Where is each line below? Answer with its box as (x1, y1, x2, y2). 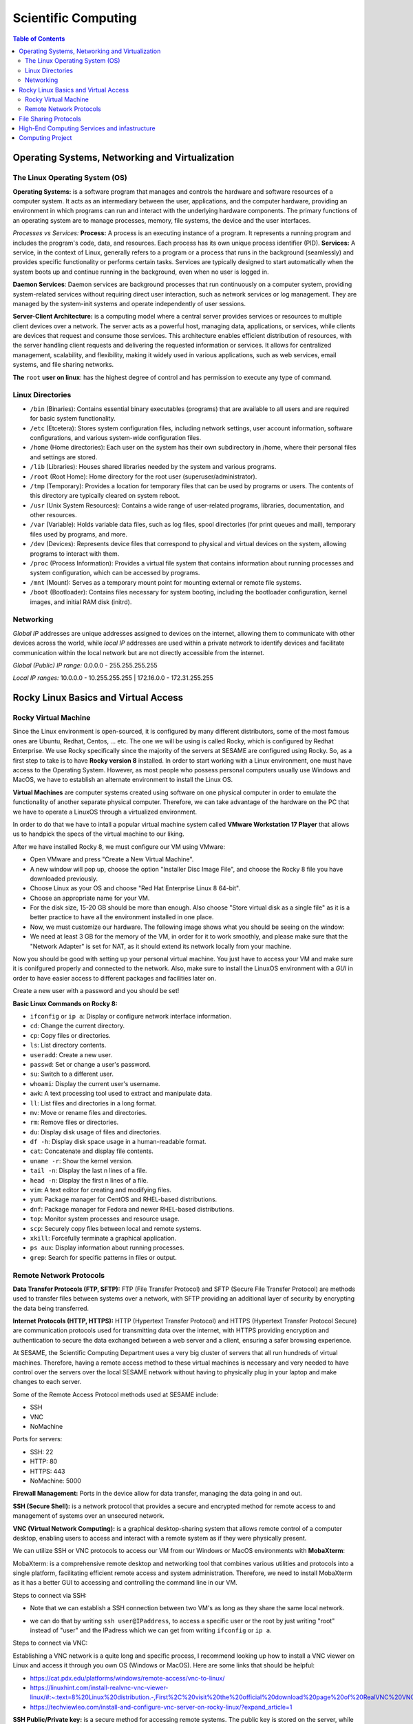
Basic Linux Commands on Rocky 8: (12, 999, 118, 1008)
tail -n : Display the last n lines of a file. (30, 1166, 147, 1175)
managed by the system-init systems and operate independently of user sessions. (12, 299, 246, 308)
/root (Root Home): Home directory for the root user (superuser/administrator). (30, 472, 257, 481)
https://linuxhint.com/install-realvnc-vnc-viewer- (30, 1683, 169, 1692)
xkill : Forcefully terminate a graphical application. (30, 1234, 177, 1242)
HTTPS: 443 (30, 1467, 65, 1475)
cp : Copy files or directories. (30, 1031, 111, 1039)
